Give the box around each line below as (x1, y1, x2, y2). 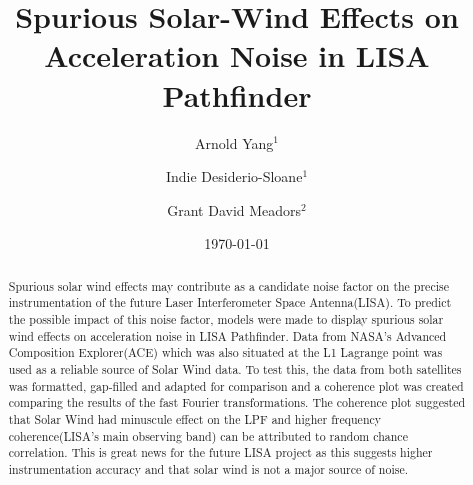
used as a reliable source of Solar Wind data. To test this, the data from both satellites (8, 360, 462, 377)
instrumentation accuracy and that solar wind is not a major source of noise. (8, 460, 408, 477)
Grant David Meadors (167, 199, 302, 220)
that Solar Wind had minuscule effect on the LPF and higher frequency (8, 410, 382, 427)
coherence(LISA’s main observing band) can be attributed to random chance (8, 427, 408, 444)
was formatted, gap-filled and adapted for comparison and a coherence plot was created (8, 377, 464, 394)
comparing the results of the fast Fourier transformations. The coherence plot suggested (8, 394, 466, 411)
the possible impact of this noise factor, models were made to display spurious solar (8, 310, 444, 327)
